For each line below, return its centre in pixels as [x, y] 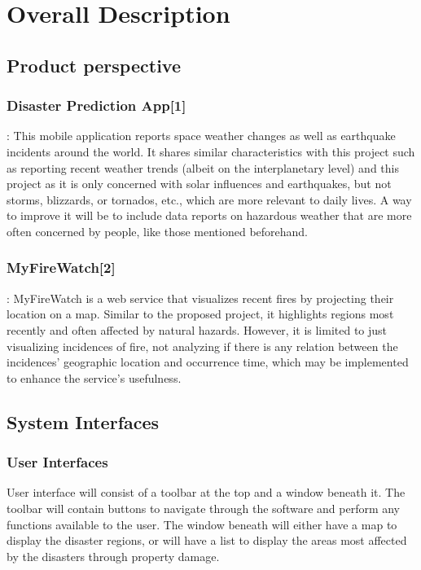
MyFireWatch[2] [61, 267]
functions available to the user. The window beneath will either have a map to [202, 524]
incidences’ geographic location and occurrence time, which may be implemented [208, 362]
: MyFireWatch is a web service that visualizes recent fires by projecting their [200, 298]
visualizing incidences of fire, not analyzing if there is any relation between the [202, 346]
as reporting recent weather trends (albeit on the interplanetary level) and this [203, 167]
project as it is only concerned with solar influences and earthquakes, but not [199, 184]
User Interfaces [57, 462]
